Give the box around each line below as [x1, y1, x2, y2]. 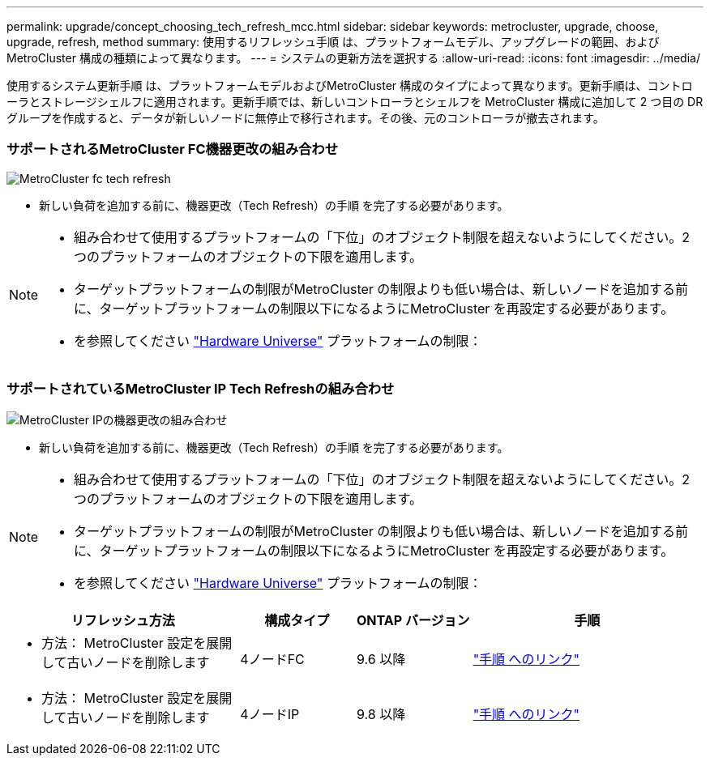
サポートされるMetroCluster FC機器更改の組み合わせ [6, 141, 339, 158]
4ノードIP [240, 705, 300, 722]
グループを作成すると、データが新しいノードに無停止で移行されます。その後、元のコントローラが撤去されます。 [6, 111, 605, 125]
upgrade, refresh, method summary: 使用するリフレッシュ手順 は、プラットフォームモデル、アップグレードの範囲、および [6, 35, 660, 49]
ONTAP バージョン [357, 611, 470, 628]
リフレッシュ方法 [71, 611, 175, 628]
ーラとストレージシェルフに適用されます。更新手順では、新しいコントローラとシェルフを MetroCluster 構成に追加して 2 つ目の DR [6, 95, 704, 109]
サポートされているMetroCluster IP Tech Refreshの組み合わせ [6, 381, 395, 398]
